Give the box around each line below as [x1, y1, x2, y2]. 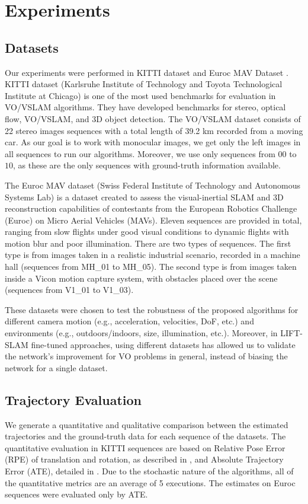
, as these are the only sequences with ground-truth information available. [13, 159, 281, 171]
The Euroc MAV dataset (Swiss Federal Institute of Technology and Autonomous [5, 178, 301, 191]
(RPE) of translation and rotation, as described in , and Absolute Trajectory [5, 453, 284, 465]
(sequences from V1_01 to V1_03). [5, 283, 134, 296]
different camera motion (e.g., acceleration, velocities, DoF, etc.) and [5, 315, 254, 327]
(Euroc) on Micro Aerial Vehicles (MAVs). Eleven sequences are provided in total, [5, 213, 302, 226]
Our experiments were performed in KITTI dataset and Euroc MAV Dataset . [5, 66, 288, 78]
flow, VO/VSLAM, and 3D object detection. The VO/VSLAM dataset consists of [5, 112, 301, 125]
